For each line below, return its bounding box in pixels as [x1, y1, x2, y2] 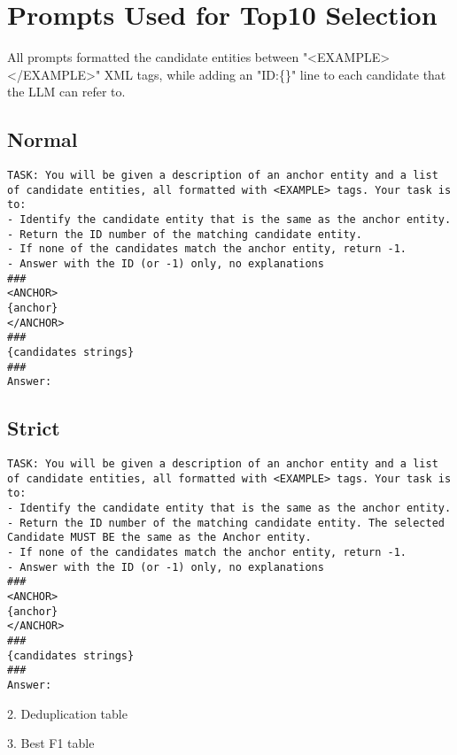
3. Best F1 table [7, 734, 95, 752]
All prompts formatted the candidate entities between [7, 48, 299, 66]
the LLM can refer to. [7, 82, 126, 101]
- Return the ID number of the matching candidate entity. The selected [7, 516, 445, 529]
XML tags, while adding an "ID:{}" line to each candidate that [104, 65, 446, 83]
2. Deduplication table [7, 704, 128, 722]
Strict [7, 414, 60, 442]
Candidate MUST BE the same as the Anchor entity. [7, 531, 312, 544]
